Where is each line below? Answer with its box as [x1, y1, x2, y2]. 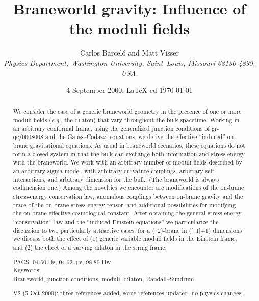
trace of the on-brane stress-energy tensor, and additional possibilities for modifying [13, 200, 236, 209]
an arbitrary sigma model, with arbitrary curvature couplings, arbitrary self [13, 167, 214, 175]
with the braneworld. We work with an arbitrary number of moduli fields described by [13, 158, 242, 167]
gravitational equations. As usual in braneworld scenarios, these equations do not [30, 141, 245, 150]
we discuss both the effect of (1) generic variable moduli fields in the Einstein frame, [13, 234, 237, 243]
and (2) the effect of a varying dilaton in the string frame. [13, 242, 167, 251]
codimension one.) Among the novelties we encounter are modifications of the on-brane [13, 183, 244, 192]
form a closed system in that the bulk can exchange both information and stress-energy [13, 149, 245, 158]
